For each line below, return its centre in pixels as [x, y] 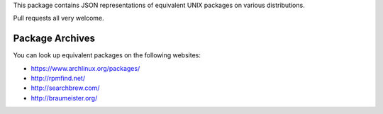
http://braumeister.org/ [64, 98]
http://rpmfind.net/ [58, 79]
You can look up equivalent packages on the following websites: [107, 55]
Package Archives [54, 39]
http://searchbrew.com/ [65, 88]
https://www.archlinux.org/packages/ [85, 68]
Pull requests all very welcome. [59, 18]
